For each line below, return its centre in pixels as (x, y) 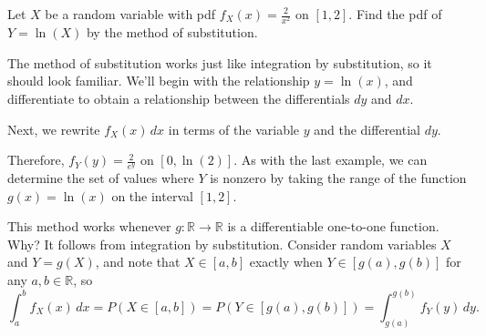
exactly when (286, 262)
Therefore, (36, 160)
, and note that (138, 262)
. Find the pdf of (395, 14)
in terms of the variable (234, 129)
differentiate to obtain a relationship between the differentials (179, 98)
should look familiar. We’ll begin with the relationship (159, 81)
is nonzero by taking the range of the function (338, 177)
